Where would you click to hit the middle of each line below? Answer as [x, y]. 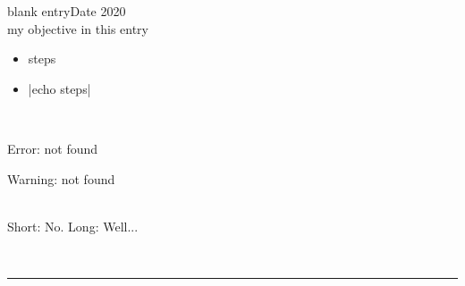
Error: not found [53, 148]
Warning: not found [61, 178]
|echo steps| [59, 88]
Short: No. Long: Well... [73, 226]
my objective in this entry [78, 28]
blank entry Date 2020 [67, 11]
